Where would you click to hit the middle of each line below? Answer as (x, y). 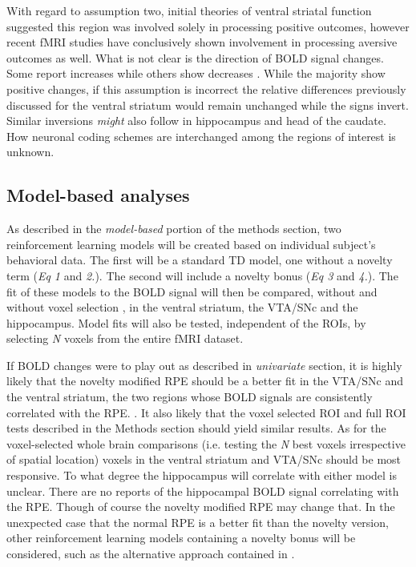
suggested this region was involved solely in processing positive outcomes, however (208, 26)
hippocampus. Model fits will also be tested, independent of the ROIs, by (186, 322)
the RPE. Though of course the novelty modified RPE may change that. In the (201, 507)
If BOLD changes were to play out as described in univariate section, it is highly (204, 365)
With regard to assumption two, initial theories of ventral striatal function (189, 10)
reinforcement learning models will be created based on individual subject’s (191, 244)
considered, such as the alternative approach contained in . (151, 554)
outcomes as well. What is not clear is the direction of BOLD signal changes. (195, 57)
